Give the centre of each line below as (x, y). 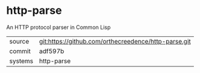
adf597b (52, 51)
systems (21, 61)
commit (20, 51)
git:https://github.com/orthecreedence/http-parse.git (115, 41)
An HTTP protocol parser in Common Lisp (58, 27)
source (19, 41)
